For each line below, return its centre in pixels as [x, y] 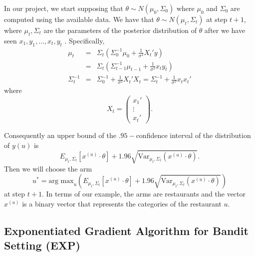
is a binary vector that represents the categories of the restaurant [122, 203]
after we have [225, 30]
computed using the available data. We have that [79, 19]
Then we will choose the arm [48, 168]
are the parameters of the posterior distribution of [120, 30]
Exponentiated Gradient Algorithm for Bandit [126, 230]
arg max [61, 181]
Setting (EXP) [42, 245]
